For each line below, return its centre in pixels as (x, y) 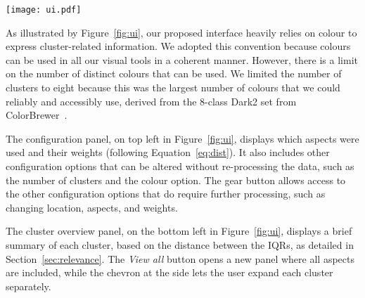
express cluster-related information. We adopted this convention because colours (178, 46)
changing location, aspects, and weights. (92, 207)
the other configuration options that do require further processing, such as (166, 194)
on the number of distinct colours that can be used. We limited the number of (174, 73)
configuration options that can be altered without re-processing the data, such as (180, 166)
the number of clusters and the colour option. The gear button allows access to (176, 180)
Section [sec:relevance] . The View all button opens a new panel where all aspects (180, 258)
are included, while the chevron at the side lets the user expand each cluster (169, 272)
